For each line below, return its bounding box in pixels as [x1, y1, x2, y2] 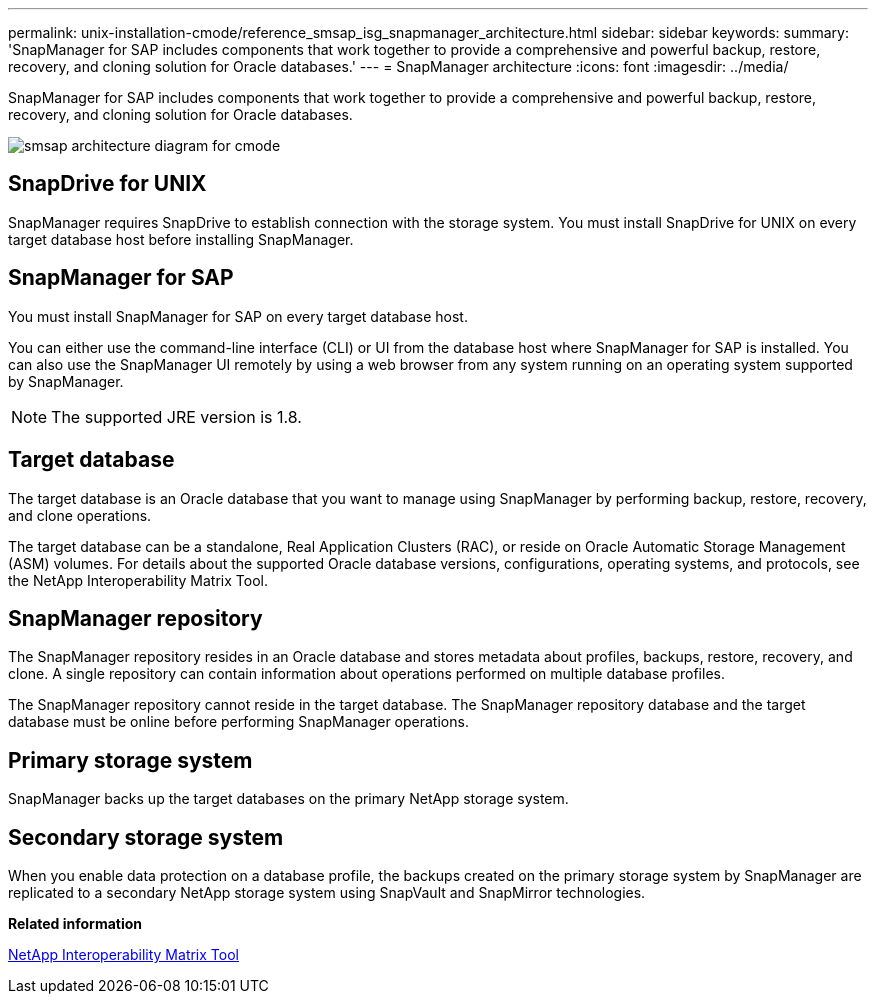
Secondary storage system [8, 824, 284, 850]
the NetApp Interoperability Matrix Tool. [8, 571, 268, 589]
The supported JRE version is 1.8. [51, 406, 302, 427]
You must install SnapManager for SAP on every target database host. [8, 307, 468, 325]
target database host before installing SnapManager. [8, 230, 354, 248]
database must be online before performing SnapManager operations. [8, 713, 469, 731]
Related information [8, 915, 143, 933]
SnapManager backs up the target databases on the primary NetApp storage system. [8, 790, 569, 808]
